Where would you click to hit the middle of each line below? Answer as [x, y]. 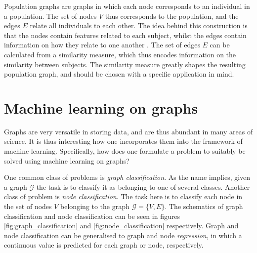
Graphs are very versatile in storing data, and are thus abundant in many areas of [128, 131]
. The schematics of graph [204, 206]
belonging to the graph [95, 206]
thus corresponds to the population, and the [172, 16]
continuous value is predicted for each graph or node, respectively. [104, 245]
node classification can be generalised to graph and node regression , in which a [123, 235]
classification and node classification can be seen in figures [92, 216]
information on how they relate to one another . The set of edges [102, 45]
